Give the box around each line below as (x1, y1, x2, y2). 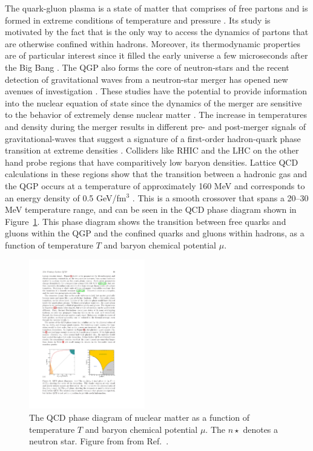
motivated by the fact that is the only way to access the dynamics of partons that (5, 25, 309, 38)
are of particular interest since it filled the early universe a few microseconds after (5, 49, 308, 62)
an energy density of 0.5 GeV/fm (5, 191, 127, 204)
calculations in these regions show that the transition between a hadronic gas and (5, 167, 308, 180)
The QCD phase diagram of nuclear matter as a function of (29, 411, 250, 424)
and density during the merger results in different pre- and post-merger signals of (5, 120, 306, 132)
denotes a (243, 423, 278, 435)
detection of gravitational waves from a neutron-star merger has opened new (5, 73, 288, 85)
